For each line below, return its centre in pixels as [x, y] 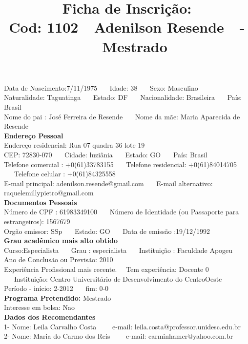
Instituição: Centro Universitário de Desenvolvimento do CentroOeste [118, 278]
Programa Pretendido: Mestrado [58, 297]
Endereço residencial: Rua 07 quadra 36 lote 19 [74, 145]
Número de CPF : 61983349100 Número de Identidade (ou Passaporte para [122, 212]
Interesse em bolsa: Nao [39, 307]
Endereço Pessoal [34, 135]
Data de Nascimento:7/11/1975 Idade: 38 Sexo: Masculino [101, 87]
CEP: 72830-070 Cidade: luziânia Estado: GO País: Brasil [106, 154]
